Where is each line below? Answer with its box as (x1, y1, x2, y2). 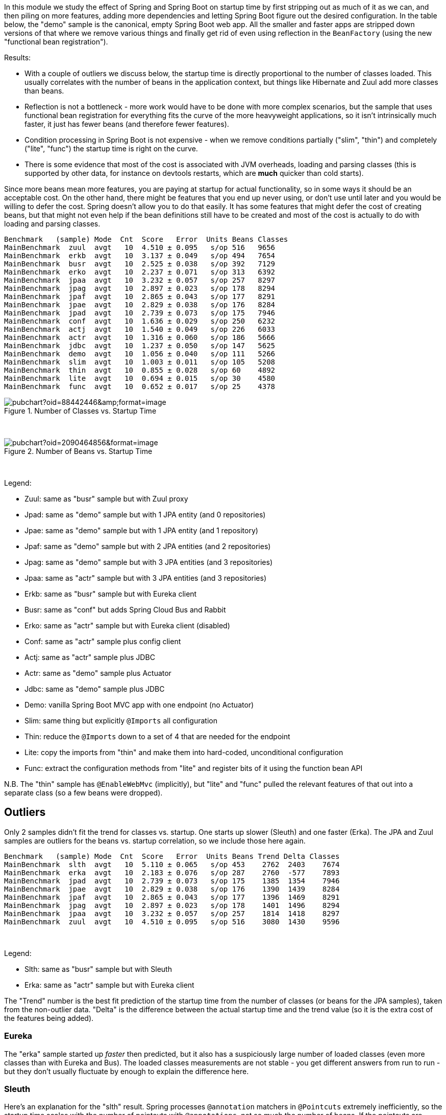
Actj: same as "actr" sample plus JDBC (24, 653, 155, 662)
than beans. (24, 86, 64, 95)
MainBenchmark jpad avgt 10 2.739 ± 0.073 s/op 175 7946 (4, 309, 276, 317)
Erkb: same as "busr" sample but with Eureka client (24, 589, 197, 598)
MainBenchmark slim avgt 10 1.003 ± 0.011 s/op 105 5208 (4, 358, 276, 366)
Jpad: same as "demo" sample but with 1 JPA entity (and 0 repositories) (24, 510, 266, 519)
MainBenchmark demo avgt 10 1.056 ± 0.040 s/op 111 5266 (4, 350, 276, 358)
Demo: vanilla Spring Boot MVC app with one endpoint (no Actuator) (24, 700, 254, 709)
